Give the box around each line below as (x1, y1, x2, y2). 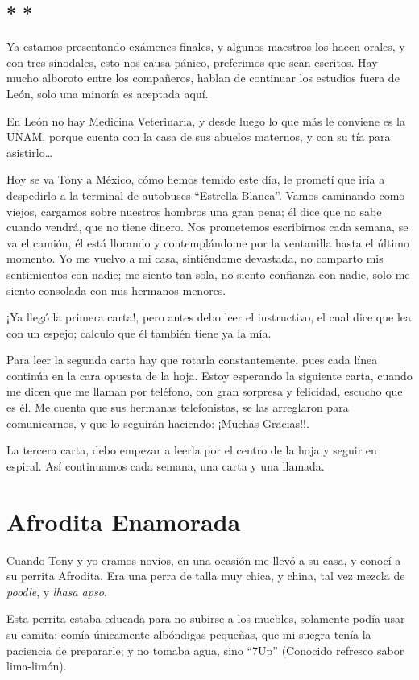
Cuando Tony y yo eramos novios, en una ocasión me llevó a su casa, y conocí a (6, 551, 401, 568)
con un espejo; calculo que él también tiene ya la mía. (6, 324, 272, 341)
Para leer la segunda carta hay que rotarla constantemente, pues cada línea (6, 351, 378, 368)
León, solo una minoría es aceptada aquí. (6, 85, 209, 102)
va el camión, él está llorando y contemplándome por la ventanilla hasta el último (6, 234, 409, 251)
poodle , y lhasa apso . (6, 583, 107, 599)
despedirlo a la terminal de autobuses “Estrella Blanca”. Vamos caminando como (6, 186, 405, 203)
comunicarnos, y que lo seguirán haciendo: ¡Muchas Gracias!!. (6, 414, 309, 431)
